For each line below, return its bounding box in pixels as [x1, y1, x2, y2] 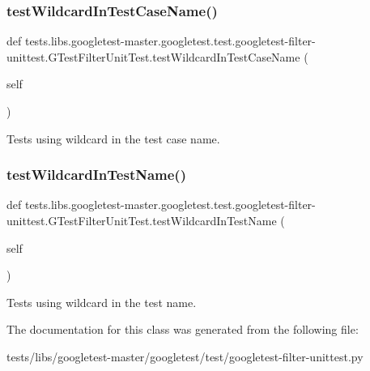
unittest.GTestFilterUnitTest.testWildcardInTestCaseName [6, 48, 300, 65]
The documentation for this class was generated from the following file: [6, 321, 359, 338]
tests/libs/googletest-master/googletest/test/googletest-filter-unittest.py [6, 348, 364, 365]
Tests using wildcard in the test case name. [6, 130, 220, 147]
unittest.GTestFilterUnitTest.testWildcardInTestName [6, 212, 277, 228]
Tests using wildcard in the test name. [6, 293, 197, 310]
